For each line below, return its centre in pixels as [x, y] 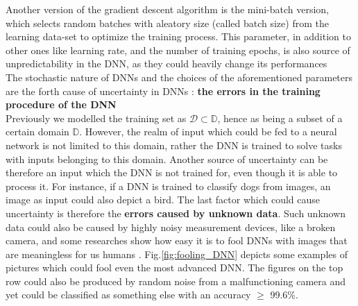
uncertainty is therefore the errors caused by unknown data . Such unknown [176, 213]
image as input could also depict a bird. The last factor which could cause [163, 199]
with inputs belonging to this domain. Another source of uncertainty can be [167, 159]
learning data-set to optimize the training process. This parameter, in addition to [178, 36]
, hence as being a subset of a [280, 118]
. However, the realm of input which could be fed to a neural [208, 131]
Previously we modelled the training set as [96, 118]
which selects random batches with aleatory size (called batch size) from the [167, 23]
